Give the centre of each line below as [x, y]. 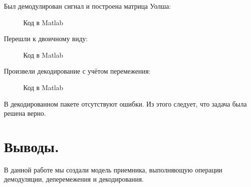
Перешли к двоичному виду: [46, 39]
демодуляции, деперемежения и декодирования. [74, 179]
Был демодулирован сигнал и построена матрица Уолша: [87, 6]
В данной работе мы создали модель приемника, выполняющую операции [113, 169]
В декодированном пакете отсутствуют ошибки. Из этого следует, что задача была [125, 103]
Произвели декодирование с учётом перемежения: [77, 71]
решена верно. [25, 113]
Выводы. [31, 146]
